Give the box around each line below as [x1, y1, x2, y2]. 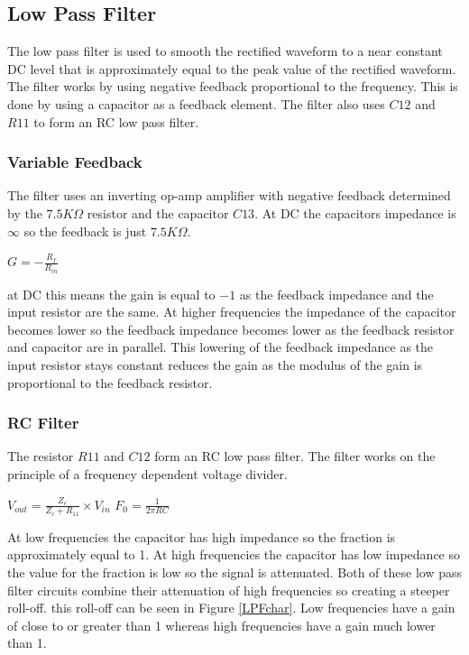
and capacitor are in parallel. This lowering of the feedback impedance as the [7, 337, 434, 356]
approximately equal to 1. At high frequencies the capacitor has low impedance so [7, 545, 460, 564]
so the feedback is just [23, 221, 147, 240]
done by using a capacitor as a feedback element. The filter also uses [7, 94, 385, 113]
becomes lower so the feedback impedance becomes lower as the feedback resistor [7, 319, 455, 338]
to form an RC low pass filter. [33, 112, 199, 131]
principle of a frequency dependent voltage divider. [7, 465, 288, 484]
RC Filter [7, 411, 79, 434]
